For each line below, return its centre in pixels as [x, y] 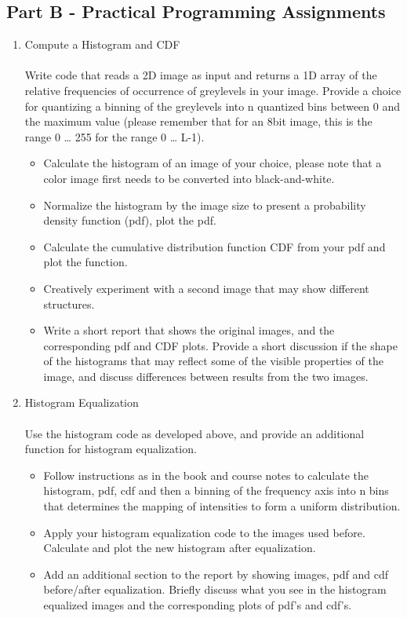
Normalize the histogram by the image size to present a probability [205, 205]
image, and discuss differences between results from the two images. [206, 376]
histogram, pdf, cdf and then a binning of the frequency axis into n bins [216, 490]
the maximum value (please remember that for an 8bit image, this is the [198, 121]
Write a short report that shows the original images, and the [189, 330]
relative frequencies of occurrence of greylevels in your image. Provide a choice [213, 90]
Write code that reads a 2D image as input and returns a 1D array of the [201, 75]
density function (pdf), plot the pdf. [130, 220]
